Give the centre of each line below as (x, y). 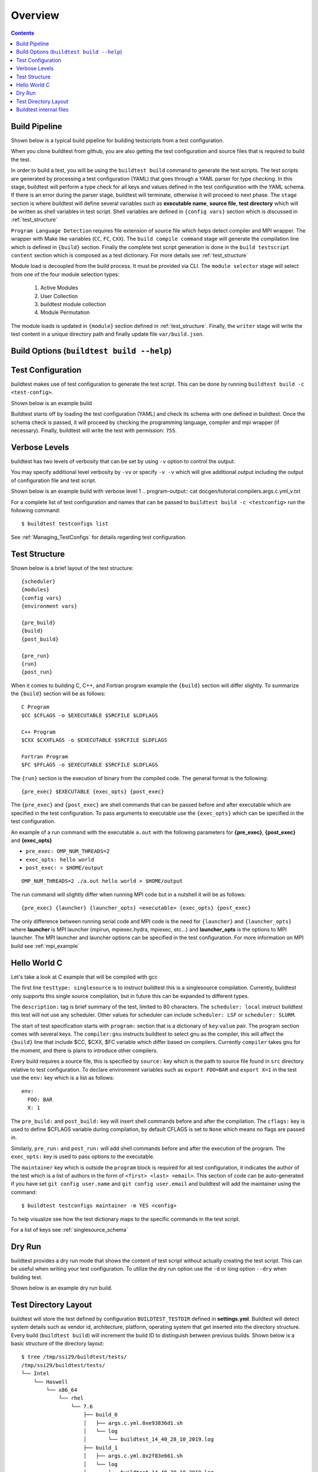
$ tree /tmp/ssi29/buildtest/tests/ (74, 1357)
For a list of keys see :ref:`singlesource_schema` (69, 1229)
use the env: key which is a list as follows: (63, 1078)
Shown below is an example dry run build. (62, 1288)
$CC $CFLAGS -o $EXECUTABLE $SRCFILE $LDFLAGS (90, 715)
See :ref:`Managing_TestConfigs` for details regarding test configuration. (99, 537)
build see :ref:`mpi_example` (45, 946)
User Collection (59, 296)
